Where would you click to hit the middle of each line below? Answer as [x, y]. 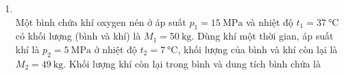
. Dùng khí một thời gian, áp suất [262, 36]
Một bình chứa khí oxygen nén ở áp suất [101, 21]
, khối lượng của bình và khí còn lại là [258, 49]
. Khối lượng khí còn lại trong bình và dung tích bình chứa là [192, 63]
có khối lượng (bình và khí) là [78, 36]
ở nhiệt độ [115, 49]
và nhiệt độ [269, 21]
